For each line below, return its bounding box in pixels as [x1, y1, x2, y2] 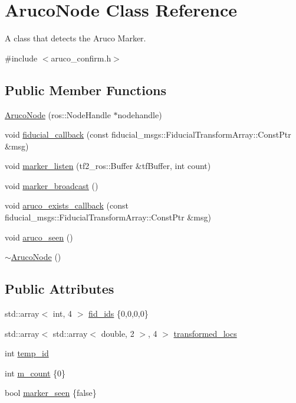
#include [5, 51, 38, 64]
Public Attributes [5, 279, 114, 298]
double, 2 [101, 327, 134, 339]
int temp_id [5, 347, 49, 359]
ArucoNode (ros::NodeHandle [5, 108, 111, 121]
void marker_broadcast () [5, 179, 98, 191]
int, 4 [52, 307, 73, 320]
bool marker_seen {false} [5, 386, 97, 399]
